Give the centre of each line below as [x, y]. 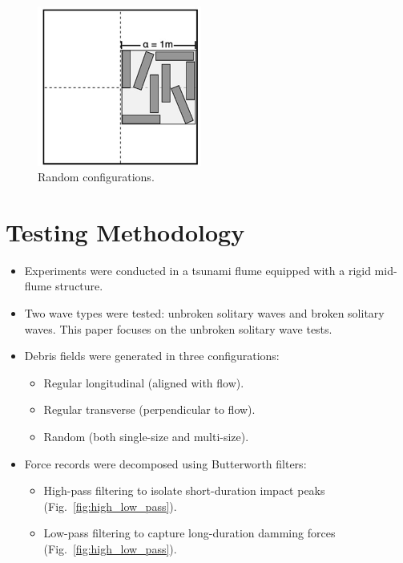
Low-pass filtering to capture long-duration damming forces [189, 533]
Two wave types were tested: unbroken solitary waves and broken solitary [204, 313]
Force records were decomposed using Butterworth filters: [165, 463]
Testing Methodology [125, 231]
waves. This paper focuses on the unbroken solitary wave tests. [178, 328]
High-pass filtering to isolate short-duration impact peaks [184, 490]
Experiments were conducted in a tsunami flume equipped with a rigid [197, 270]
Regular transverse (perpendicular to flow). [149, 409]
